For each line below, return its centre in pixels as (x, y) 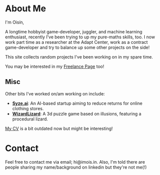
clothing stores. (28, 108)
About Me (26, 9)
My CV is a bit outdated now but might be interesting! (59, 128)
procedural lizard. (30, 119)
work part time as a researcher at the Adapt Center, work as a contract (77, 42)
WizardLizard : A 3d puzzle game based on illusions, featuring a (77, 114)
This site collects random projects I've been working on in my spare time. (79, 57)
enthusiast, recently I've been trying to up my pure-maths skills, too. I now (80, 37)
